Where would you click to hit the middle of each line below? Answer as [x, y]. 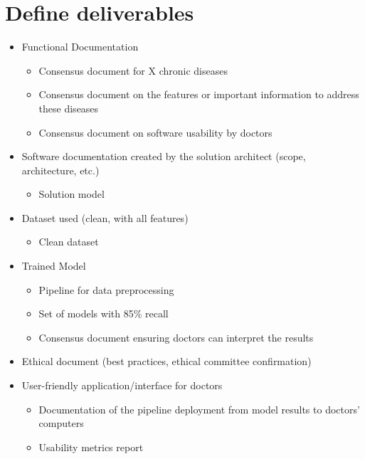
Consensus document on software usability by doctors [155, 132]
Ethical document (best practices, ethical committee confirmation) [166, 361]
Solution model [72, 194]
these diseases [69, 108]
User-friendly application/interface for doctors [122, 385]
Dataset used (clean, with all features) [105, 217]
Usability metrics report [91, 447]
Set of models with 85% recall [104, 313]
